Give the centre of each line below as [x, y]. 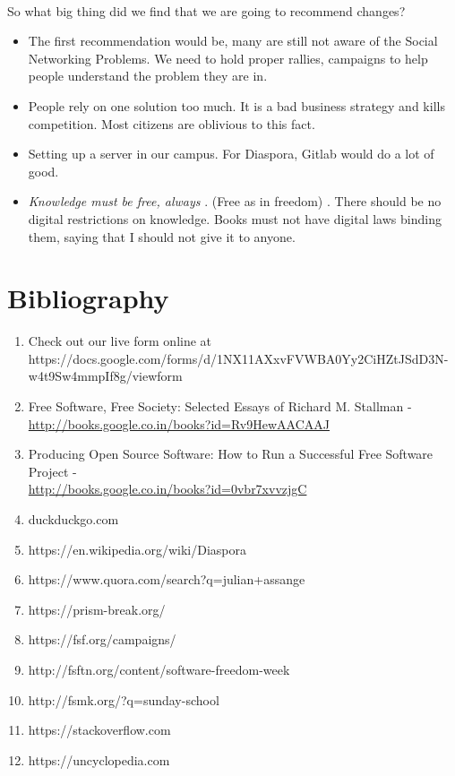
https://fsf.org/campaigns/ [102, 639]
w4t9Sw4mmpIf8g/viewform [105, 376]
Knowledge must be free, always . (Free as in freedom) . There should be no [235, 201]
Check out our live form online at [120, 341]
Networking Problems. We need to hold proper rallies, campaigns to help [228, 58]
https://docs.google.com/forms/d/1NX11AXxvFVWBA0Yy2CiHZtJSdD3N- [238, 358]
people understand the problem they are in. [148, 76]
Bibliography [88, 298]
